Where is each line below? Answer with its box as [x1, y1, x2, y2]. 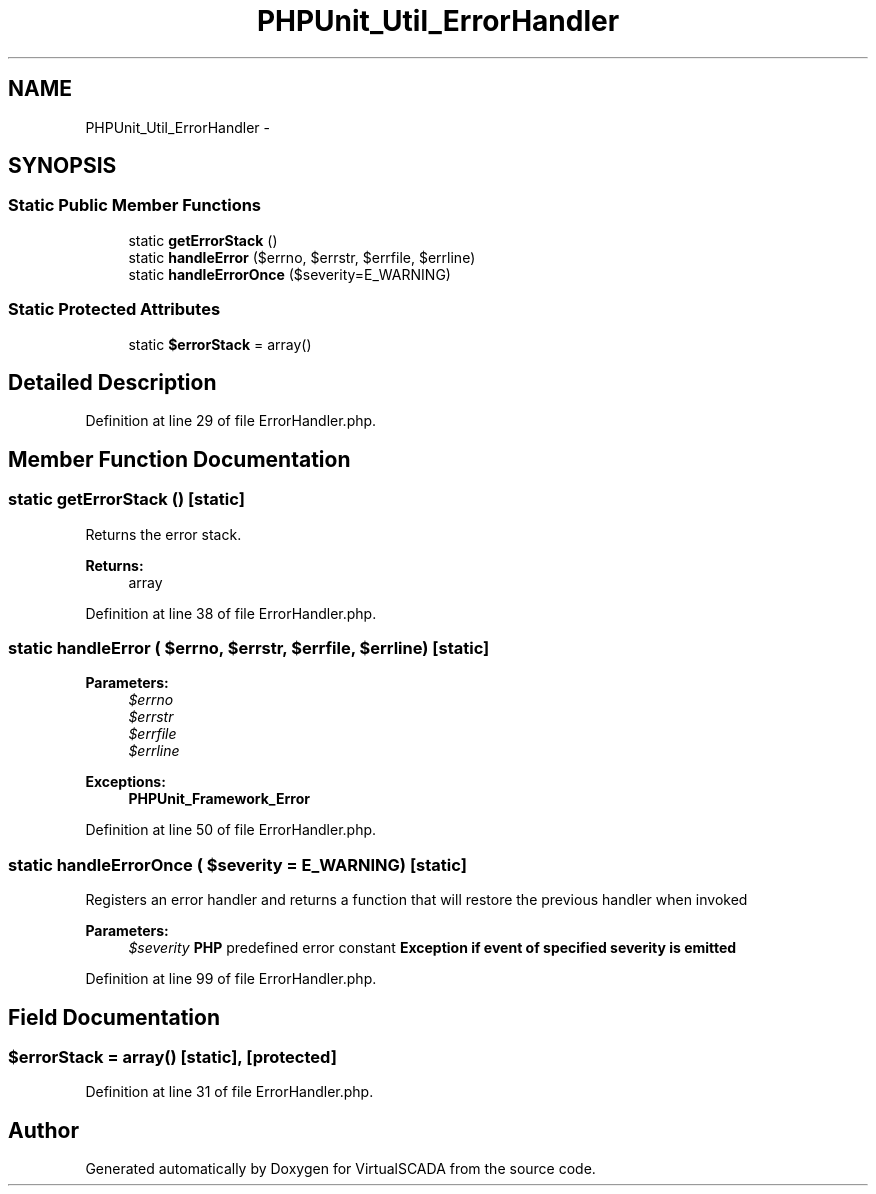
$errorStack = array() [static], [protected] [8, 1046, 337, 1067]
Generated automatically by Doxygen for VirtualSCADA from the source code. [85, 1160, 596, 1178]
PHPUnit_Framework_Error [128, 790, 310, 808]
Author [8, 1117, 79, 1143]
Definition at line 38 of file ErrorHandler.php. [85, 604, 377, 622]
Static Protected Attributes [8, 299, 221, 320]
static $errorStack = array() [128, 335, 312, 353]
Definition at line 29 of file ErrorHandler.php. [85, 412, 377, 430]
